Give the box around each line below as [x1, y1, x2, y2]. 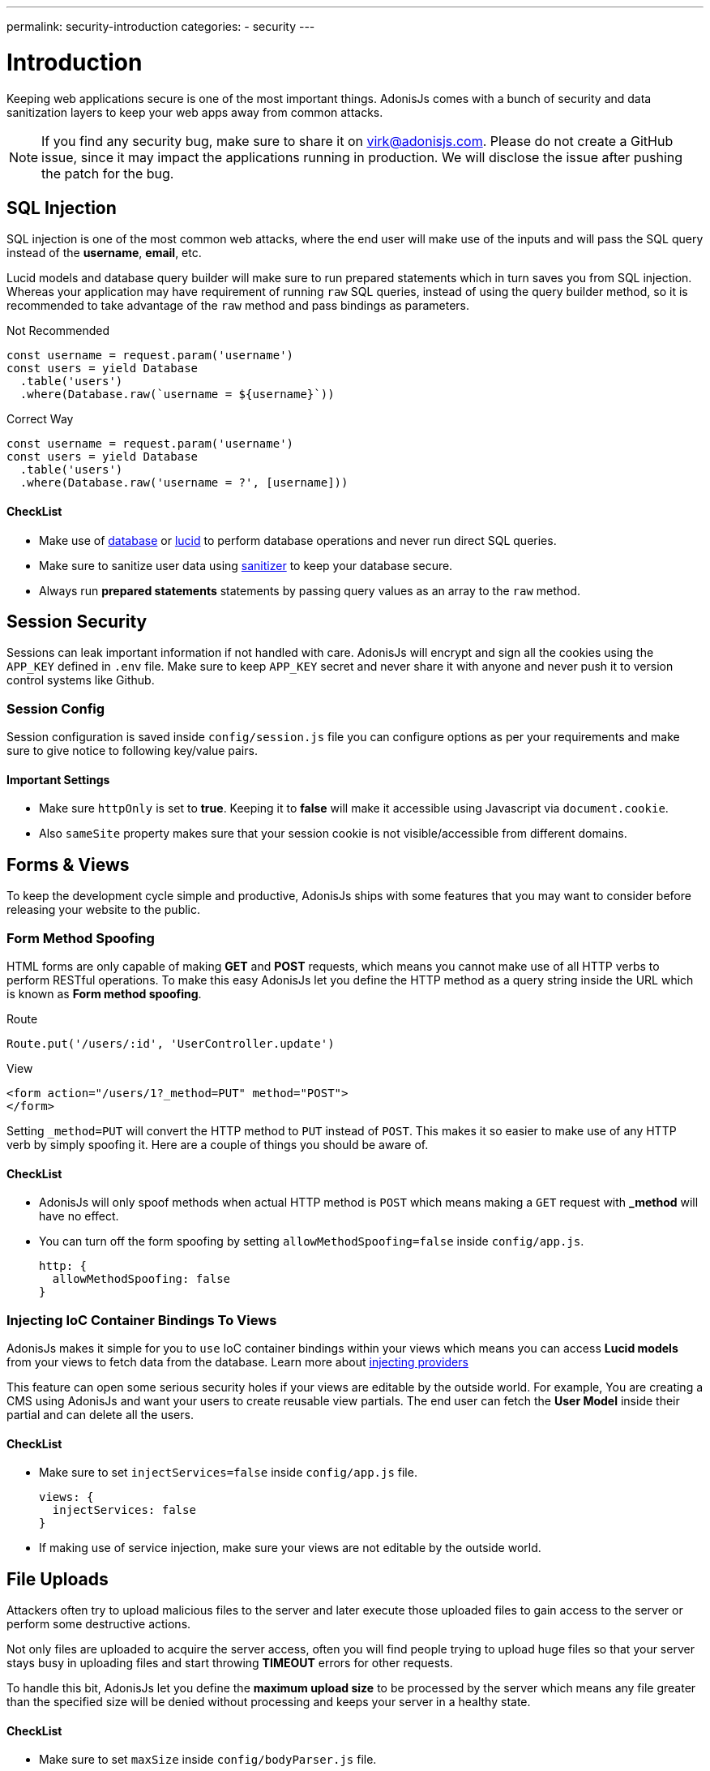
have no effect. [39, 1209, 119, 1224]
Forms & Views [6, 854, 130, 875]
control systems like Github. [6, 673, 155, 688]
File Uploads [6, 1568, 109, 1589]
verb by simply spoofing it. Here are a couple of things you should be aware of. [6, 1137, 429, 1151]
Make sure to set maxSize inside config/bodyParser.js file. [39, 1752, 377, 1767]
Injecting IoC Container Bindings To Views [6, 1311, 277, 1328]
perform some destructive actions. [6, 1617, 191, 1631]
